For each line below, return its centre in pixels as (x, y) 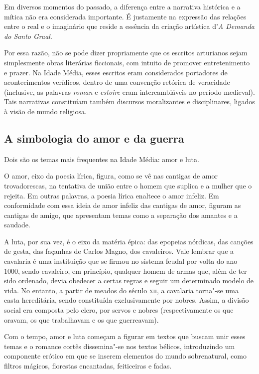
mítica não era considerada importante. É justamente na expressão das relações (125, 16)
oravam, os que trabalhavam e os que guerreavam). (81, 319)
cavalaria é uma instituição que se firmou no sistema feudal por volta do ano (121, 261)
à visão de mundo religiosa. (45, 111)
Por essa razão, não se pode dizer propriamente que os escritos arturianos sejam (126, 53)
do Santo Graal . (28, 36)
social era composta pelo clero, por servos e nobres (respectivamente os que (119, 310)
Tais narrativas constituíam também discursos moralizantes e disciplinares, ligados (129, 101)
